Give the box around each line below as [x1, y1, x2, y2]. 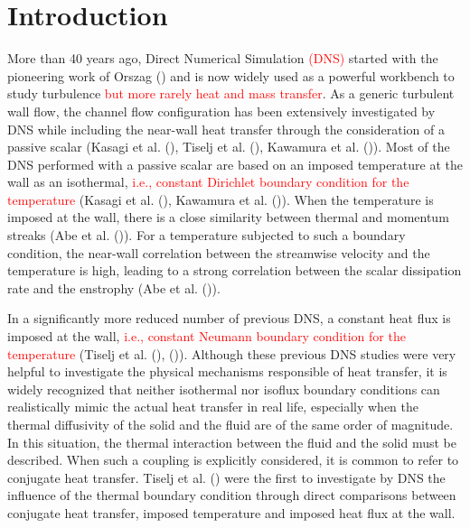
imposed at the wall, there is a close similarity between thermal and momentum [7, 208, 449, 227]
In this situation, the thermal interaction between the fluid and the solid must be [7, 432, 457, 451]
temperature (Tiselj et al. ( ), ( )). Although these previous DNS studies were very [7, 344, 456, 363]
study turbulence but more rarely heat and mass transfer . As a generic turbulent [7, 84, 455, 103]
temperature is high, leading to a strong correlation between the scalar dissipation [7, 261, 462, 280]
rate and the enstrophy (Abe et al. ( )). [7, 278, 221, 297]
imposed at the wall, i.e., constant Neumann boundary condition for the [7, 327, 406, 346]
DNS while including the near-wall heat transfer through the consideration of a [7, 119, 445, 138]
